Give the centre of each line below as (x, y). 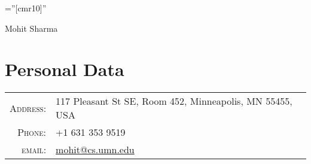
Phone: (32, 132)
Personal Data (65, 69)
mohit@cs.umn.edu (95, 150)
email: (34, 150)
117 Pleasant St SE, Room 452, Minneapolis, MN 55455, (174, 101)
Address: (28, 108)
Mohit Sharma (31, 28)
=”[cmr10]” (26, 8)
